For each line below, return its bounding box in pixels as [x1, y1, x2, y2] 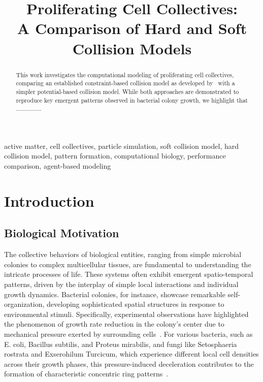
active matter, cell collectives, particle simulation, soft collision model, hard [4, 140, 239, 151]
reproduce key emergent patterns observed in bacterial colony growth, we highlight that [16, 95, 248, 104]
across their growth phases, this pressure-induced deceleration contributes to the [4, 358, 254, 369]
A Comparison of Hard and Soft [17, 18, 247, 39]
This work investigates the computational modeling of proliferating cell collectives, [16, 70, 234, 79]
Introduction [4, 190, 94, 211]
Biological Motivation [4, 225, 119, 241]
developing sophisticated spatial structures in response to [47, 299, 224, 309]
